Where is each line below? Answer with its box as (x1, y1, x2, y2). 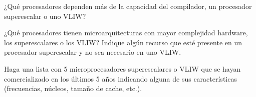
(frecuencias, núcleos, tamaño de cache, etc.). (4, 83, 142, 94)
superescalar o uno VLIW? (4, 10, 86, 21)
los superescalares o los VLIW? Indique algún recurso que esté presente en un (4, 37, 242, 47)
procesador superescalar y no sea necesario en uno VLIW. (4, 47, 181, 57)
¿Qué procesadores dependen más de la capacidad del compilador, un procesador (4, 1, 252, 11)
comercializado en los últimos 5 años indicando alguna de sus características (4, 73, 237, 84)
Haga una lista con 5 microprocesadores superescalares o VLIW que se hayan (4, 63, 241, 74)
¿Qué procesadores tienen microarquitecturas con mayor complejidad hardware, (4, 27, 248, 38)
